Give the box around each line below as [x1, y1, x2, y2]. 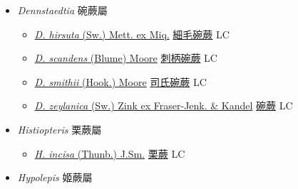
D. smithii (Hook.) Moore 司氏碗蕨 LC [34, 74, 207, 89]
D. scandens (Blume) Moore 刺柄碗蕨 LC [34, 50, 217, 65]
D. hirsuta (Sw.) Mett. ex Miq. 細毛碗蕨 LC [34, 26, 230, 41]
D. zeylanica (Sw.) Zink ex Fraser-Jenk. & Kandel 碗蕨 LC [34, 98, 293, 113]
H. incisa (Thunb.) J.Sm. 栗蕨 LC [34, 146, 185, 161]
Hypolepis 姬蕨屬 [17, 170, 93, 185]
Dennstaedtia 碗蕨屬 [17, 3, 108, 17]
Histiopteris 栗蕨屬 [17, 121, 102, 136]
